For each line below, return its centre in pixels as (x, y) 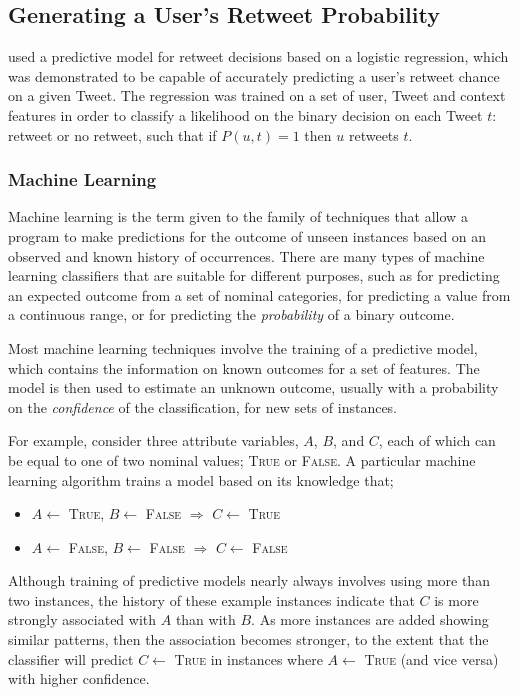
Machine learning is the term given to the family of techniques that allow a (238, 216)
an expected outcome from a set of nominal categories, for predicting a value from (259, 294)
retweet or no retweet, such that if (112, 134)
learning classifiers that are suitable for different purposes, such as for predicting (254, 275)
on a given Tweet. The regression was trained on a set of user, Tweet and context (257, 95)
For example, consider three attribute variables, (153, 440)
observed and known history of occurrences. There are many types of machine (246, 255)
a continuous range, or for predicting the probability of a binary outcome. (231, 314)
